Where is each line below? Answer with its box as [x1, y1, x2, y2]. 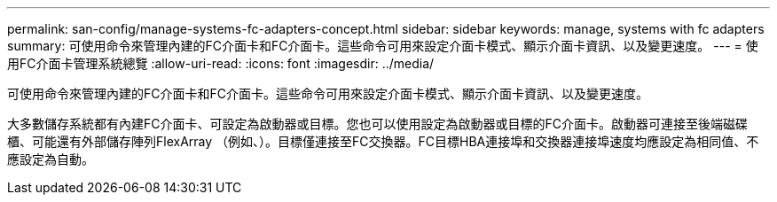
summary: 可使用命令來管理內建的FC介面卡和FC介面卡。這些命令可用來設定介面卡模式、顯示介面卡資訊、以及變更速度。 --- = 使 [7, 38, 758, 53]
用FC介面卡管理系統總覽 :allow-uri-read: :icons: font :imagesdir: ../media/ [7, 56, 435, 71]
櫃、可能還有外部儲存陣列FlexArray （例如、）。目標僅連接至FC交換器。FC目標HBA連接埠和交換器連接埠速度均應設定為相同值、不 [7, 134, 759, 149]
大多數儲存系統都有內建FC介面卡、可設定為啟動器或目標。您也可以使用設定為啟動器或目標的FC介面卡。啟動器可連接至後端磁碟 [7, 116, 748, 131]
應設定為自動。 [7, 151, 94, 167]
